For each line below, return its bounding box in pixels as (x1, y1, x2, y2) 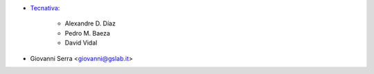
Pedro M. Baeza (64, 29, 111, 37)
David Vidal (64, 38, 98, 47)
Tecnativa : (30, 4, 60, 12)
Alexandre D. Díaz (64, 19, 116, 27)
